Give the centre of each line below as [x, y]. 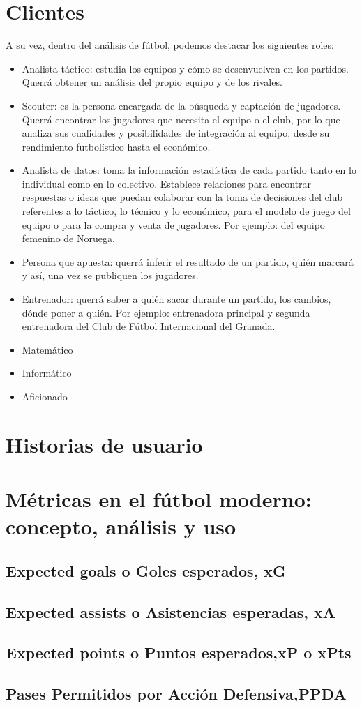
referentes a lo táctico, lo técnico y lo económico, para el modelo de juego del [186, 211]
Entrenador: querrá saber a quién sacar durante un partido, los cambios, [176, 299]
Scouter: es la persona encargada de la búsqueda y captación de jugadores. [181, 105]
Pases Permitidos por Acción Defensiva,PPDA [176, 694]
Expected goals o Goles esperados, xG [146, 570]
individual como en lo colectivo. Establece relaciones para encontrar [167, 183]
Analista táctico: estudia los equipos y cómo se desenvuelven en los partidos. [185, 68]
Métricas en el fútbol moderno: [159, 499]
